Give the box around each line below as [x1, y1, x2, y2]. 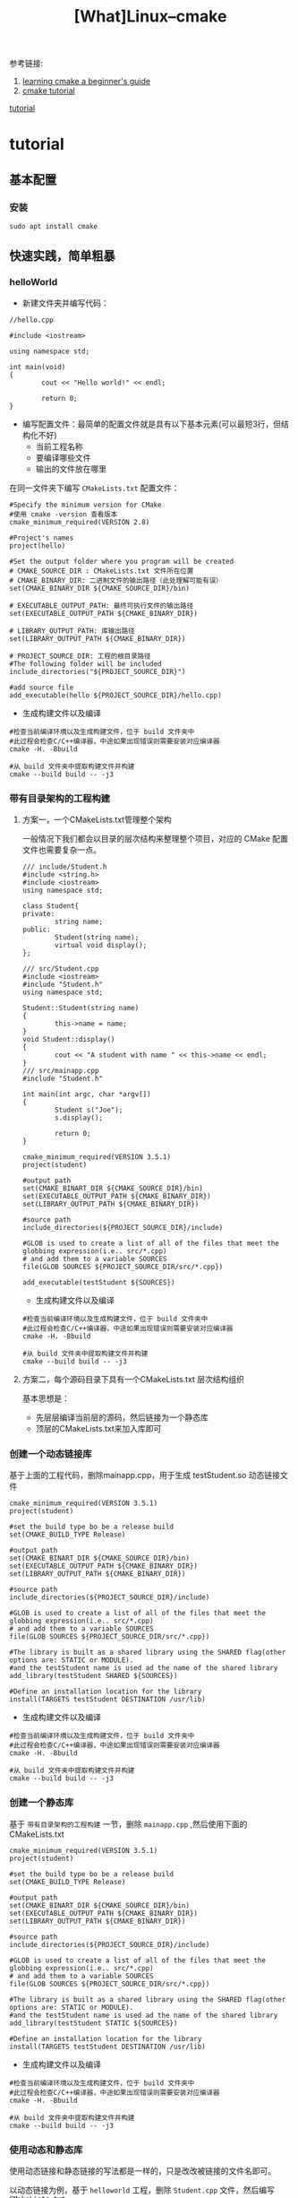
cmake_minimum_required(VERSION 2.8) [9, 517, 150, 526]
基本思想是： [21, 1393, 70, 1404]
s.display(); [55, 1113, 103, 1122]
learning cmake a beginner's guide [21, 76, 150, 87]
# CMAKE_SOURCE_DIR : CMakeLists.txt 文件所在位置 [9, 567, 194, 575]
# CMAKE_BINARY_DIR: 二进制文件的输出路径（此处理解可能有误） [9, 575, 223, 584]
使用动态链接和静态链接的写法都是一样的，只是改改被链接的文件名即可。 [9, 2165, 276, 2176]
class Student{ [21, 902, 80, 911]
